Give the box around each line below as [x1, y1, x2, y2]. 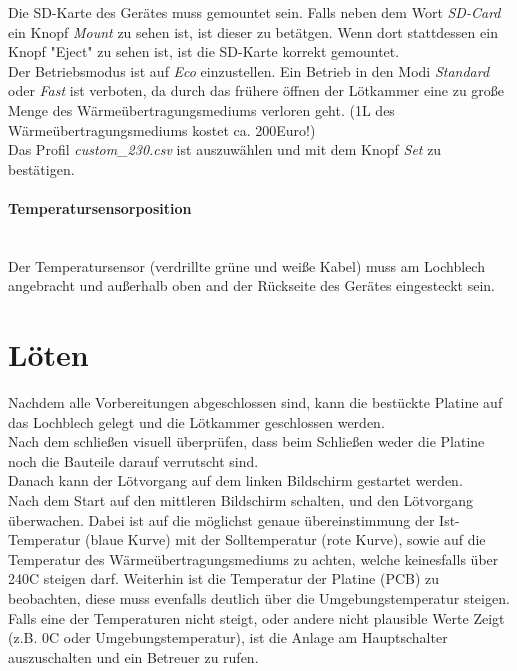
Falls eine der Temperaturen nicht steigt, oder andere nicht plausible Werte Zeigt [8, 607, 505, 628]
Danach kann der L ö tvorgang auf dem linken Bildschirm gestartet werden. [8, 470, 463, 491]
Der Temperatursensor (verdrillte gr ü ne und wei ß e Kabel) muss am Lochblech [8, 255, 485, 276]
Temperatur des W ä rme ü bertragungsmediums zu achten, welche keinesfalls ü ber [8, 548, 499, 569]
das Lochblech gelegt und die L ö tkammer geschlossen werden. [8, 411, 385, 432]
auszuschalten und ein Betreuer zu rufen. [8, 646, 259, 667]
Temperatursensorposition [8, 197, 192, 218]
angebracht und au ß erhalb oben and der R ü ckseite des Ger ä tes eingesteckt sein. [8, 275, 495, 296]
